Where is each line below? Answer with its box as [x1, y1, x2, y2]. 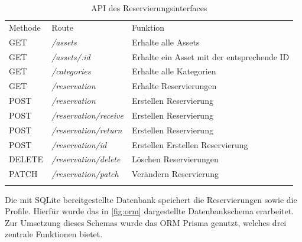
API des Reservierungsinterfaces [90, 2, 207, 14]
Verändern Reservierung [132, 168, 219, 180]
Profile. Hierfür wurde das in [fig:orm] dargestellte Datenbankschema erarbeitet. [5, 205, 294, 217]
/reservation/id [51, 138, 107, 151]
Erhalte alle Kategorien [132, 65, 216, 77]
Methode [9, 21, 41, 33]
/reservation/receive [51, 109, 124, 121]
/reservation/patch [51, 168, 119, 180]
